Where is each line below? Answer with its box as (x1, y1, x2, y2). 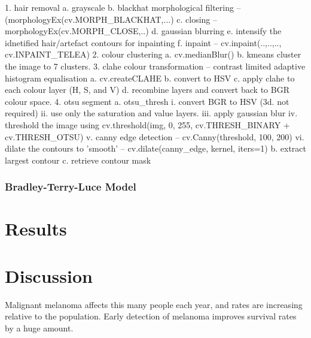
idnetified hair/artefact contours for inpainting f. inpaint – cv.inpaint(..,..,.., (5, 36, 282, 49)
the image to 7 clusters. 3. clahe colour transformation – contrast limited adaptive (5, 59, 306, 72)
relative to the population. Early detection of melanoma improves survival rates (5, 310, 297, 322)
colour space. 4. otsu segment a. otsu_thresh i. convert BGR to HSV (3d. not (5, 95, 289, 107)
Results (5, 216, 67, 241)
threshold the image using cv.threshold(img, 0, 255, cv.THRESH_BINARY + (5, 118, 290, 131)
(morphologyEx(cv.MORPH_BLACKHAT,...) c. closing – (5, 13, 218, 25)
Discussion (5, 263, 93, 288)
